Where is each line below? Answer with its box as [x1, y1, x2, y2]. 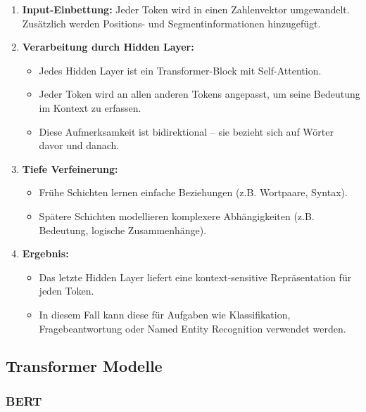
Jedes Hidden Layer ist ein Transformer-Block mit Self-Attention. [39, 63, 322, 77]
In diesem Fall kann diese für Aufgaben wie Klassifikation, [39, 307, 291, 321]
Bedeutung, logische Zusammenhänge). [39, 222, 207, 237]
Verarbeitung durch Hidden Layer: [22, 39, 194, 54]
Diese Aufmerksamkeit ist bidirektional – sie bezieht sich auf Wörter [39, 124, 334, 139]
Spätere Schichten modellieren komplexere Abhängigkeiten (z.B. [39, 208, 315, 223]
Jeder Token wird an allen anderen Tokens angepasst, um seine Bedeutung [39, 86, 360, 101]
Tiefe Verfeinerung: [22, 161, 118, 176]
